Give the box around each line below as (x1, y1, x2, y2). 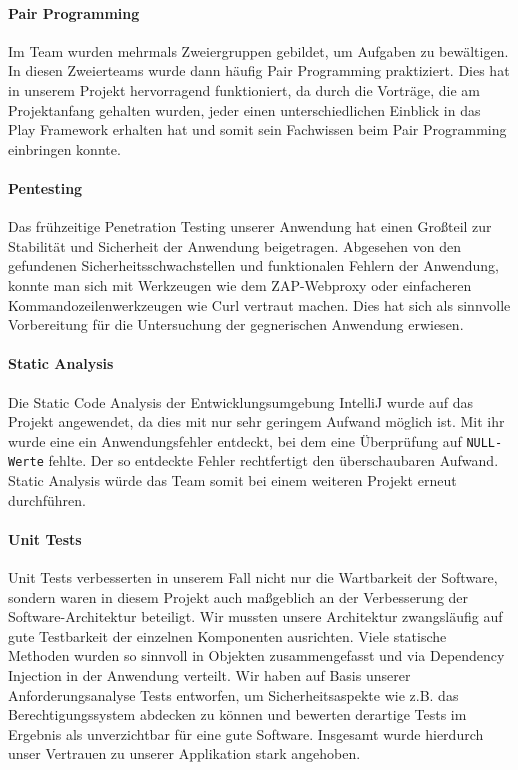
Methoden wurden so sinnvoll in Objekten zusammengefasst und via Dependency (8, 645, 505, 666)
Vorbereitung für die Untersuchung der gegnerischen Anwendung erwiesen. (8, 314, 464, 335)
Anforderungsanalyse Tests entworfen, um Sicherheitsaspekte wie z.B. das (8, 684, 459, 705)
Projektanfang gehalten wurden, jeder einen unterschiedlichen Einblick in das (8, 99, 481, 120)
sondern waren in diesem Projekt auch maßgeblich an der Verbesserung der (8, 586, 469, 607)
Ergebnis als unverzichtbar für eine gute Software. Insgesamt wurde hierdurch (8, 723, 484, 744)
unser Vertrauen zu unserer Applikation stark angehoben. (8, 743, 361, 764)
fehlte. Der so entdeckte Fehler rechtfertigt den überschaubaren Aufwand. (48, 450, 499, 471)
